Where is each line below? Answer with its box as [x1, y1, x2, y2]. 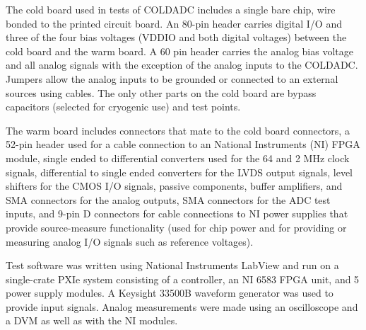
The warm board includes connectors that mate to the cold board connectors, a [6, 123, 350, 137]
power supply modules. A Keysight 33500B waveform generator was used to [6, 285, 333, 300]
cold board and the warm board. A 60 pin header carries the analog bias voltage [6, 43, 353, 58]
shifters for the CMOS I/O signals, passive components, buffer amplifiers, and [6, 178, 343, 193]
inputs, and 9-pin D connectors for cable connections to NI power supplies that [6, 206, 348, 221]
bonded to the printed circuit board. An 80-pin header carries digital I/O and [6, 16, 342, 30]
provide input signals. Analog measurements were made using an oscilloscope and [6, 299, 358, 314]
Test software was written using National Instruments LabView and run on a [6, 258, 339, 273]
